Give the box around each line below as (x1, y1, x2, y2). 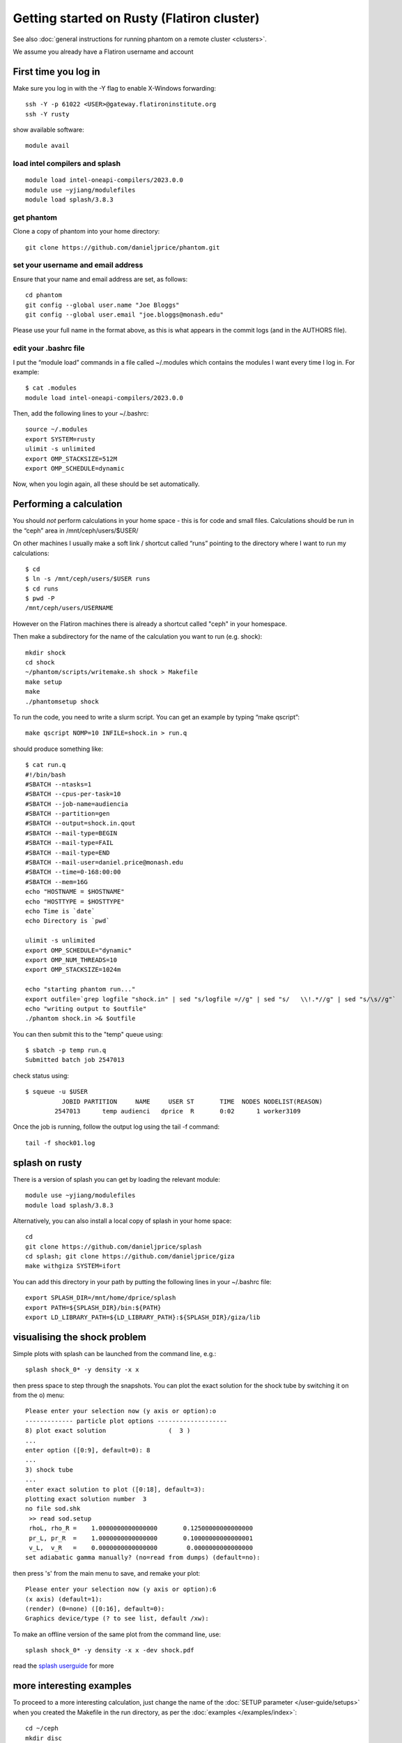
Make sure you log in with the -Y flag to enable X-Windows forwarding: (13, 84, 216, 92)
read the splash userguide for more (13, 1661, 114, 1670)
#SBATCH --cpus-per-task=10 (25, 790, 121, 798)
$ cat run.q (25, 761, 66, 769)
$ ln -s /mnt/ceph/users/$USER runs (25, 575, 150, 583)
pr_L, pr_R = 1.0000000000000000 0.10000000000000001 (29, 1534, 254, 1542)
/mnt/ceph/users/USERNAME (25, 604, 114, 612)
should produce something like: (13, 745, 104, 753)
